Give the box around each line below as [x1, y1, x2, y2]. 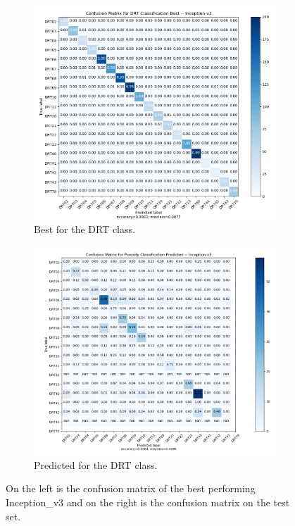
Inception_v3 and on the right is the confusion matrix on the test [6, 495, 290, 510]
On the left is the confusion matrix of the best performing [6, 481, 256, 496]
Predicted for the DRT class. [34, 457, 158, 472]
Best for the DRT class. [34, 222, 135, 237]
